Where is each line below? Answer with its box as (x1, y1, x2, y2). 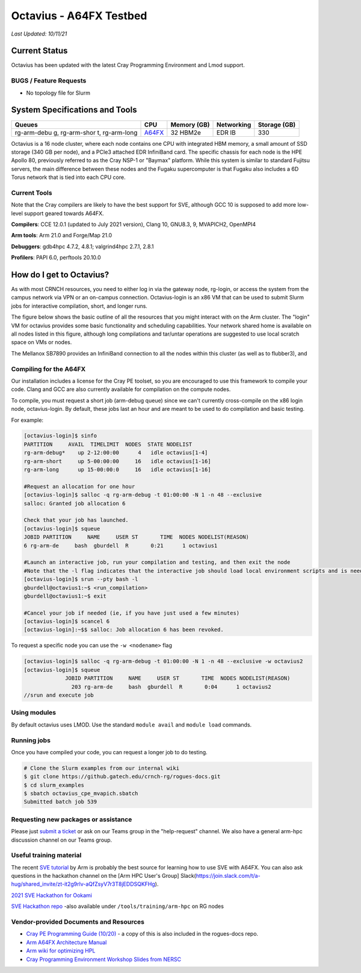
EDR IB (217, 128, 236, 137)
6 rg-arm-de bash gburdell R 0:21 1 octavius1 (23, 542, 218, 549)
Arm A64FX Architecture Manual (26, 939, 107, 946)
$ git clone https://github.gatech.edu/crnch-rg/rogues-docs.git (23, 773, 221, 780)
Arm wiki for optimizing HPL (26, 947, 96, 954)
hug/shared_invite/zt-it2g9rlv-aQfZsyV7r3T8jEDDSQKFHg (11, 880, 156, 888)
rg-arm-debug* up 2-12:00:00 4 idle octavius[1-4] (23, 449, 208, 456)
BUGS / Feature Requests (11, 77, 87, 85)
